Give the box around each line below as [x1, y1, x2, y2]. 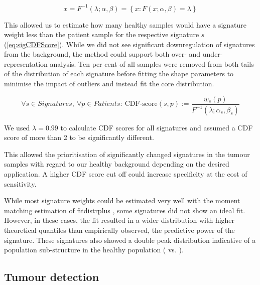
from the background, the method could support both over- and [4, 49, 201, 59]
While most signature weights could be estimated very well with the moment [4, 195, 240, 206]
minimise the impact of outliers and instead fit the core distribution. [4, 78, 214, 89]
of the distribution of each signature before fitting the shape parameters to [4, 68, 234, 79]
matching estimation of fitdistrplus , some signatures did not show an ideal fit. [4, 205, 245, 215]
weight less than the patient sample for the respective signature [4, 29, 199, 40]
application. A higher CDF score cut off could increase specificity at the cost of [4, 168, 247, 179]
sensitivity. [4, 178, 37, 189]
